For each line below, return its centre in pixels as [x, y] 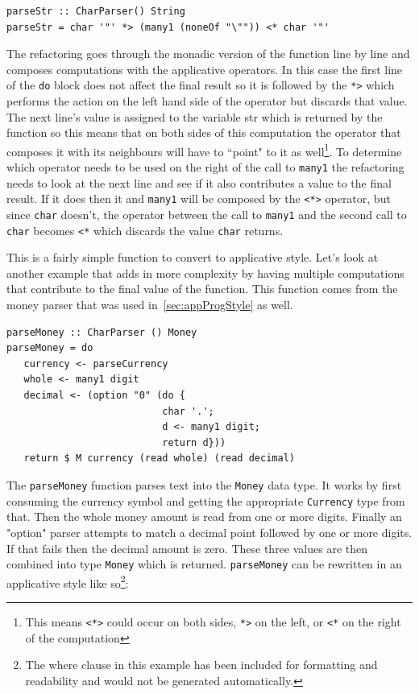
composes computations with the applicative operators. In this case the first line [205, 69]
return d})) [194, 442]
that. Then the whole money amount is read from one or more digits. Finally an [204, 516]
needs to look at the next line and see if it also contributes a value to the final [199, 182]
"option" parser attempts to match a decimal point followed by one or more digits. [209, 532]
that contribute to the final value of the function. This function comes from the [202, 289]
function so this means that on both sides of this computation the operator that [204, 132]
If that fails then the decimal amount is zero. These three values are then [187, 548]
